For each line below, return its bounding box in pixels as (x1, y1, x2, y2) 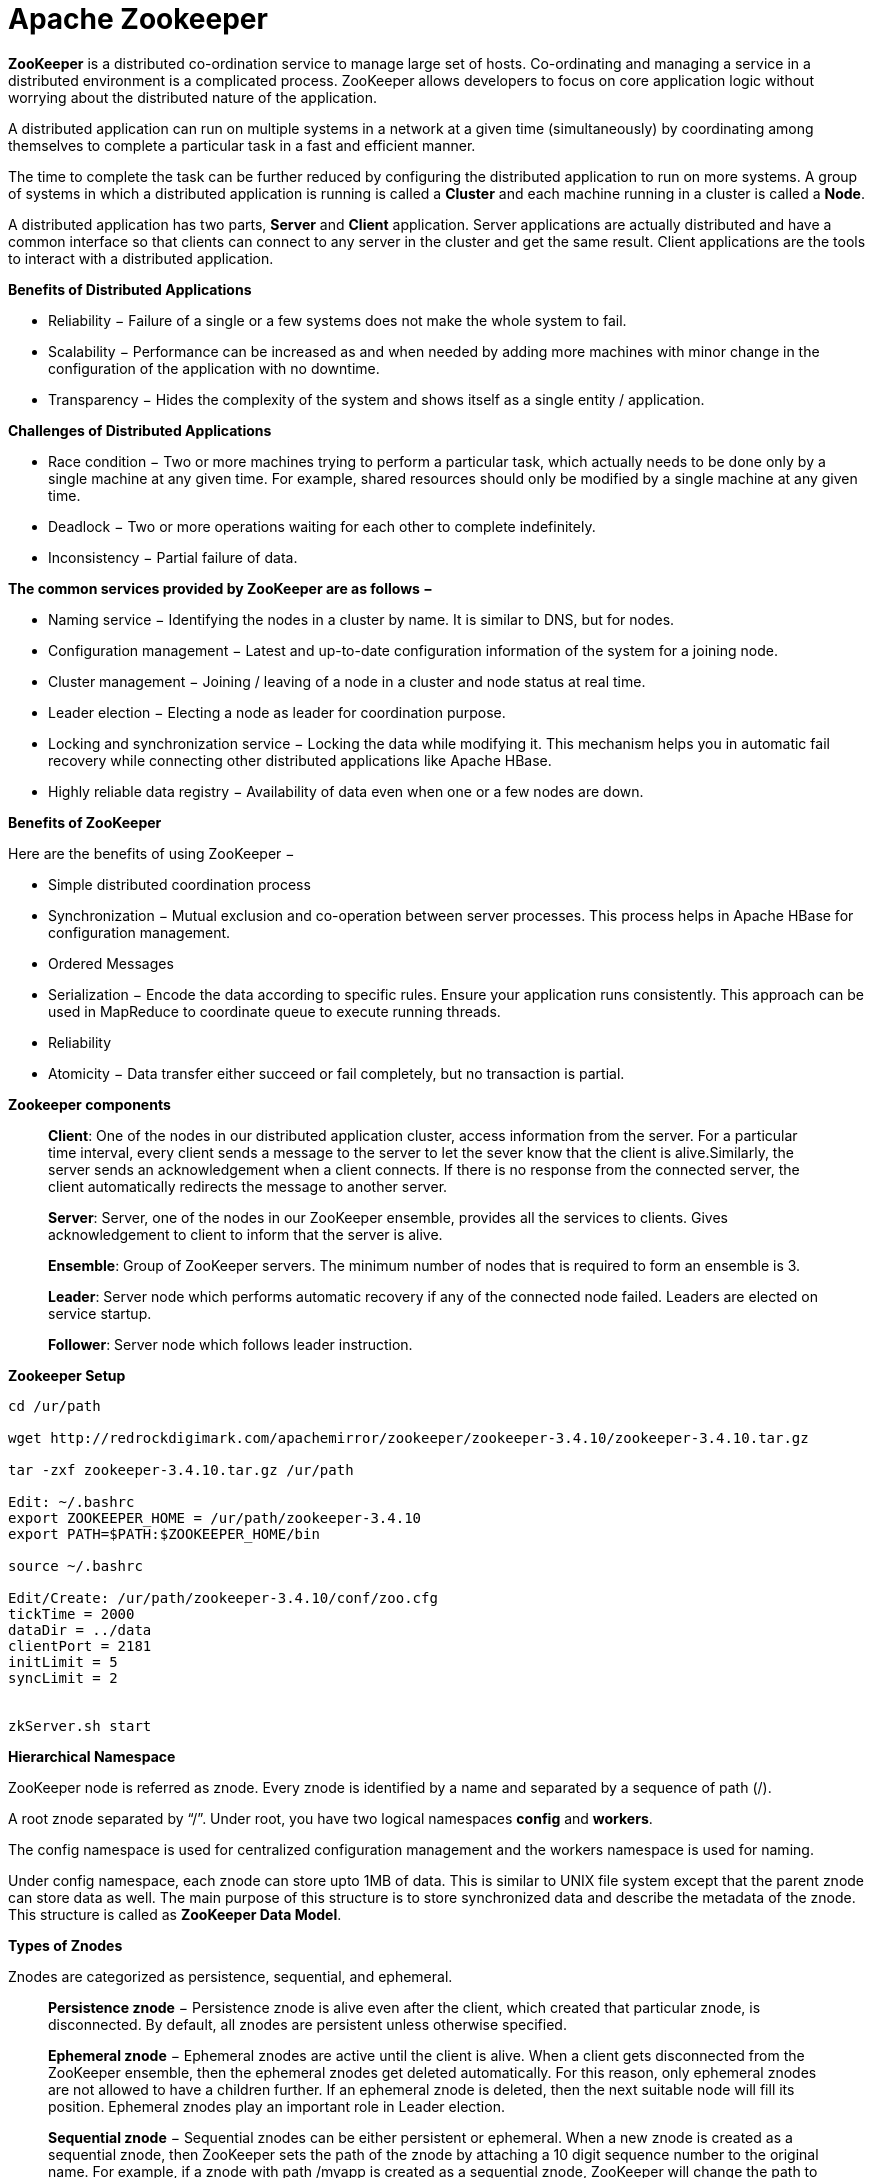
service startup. (48, 1304, 152, 1322)
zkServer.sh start (8, 1717, 152, 1734)
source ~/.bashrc (8, 1557, 143, 1574)
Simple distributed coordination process (48, 875, 311, 893)
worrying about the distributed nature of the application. (8, 88, 377, 106)
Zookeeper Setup (8, 1366, 126, 1384)
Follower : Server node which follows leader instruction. (48, 1335, 413, 1353)
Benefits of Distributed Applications (8, 280, 252, 298)
